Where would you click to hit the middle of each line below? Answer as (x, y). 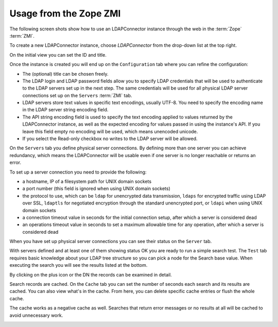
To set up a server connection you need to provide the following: (78, 172)
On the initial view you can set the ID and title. (58, 55)
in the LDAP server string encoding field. (65, 110)
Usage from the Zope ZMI (65, 13)
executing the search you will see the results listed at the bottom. (79, 265)
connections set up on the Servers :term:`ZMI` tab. (77, 95)
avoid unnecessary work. (36, 315)
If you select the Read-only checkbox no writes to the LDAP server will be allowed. (110, 139)
